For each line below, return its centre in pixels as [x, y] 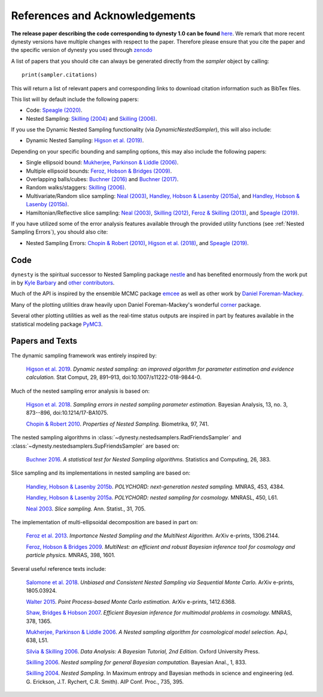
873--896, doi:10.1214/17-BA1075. [67, 413]
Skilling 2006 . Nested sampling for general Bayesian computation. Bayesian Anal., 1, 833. [136, 662]
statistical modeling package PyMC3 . [57, 324]
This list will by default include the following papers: [75, 99]
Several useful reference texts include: [59, 568]
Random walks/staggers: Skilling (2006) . [76, 188]
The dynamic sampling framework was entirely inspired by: [84, 355]
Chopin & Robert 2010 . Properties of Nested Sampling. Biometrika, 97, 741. [118, 424]
